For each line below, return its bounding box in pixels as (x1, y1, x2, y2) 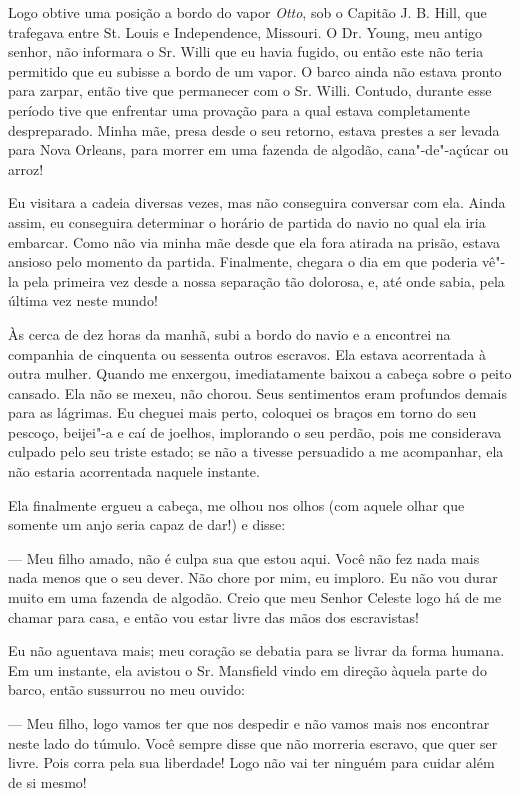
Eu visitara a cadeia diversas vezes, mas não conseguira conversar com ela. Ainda (8, 192, 506, 213)
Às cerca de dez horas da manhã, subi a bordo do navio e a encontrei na (8, 323, 451, 344)
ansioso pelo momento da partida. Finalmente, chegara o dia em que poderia (8, 251, 478, 272)
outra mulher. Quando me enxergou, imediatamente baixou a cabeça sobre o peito (8, 363, 512, 384)
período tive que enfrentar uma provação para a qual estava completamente (8, 99, 470, 120)
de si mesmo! (8, 771, 87, 792)
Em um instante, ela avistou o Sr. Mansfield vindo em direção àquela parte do (8, 659, 487, 680)
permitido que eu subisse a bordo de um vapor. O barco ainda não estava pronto (8, 60, 502, 81)
